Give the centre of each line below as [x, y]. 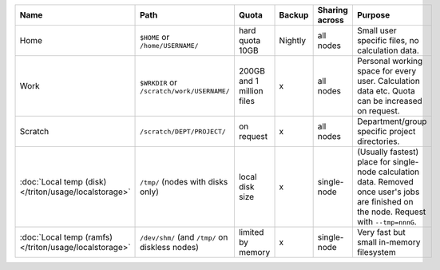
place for [374, 162]
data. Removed [385, 182]
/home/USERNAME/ [169, 45]
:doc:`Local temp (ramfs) [66, 237]
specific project [386, 131]
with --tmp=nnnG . [386, 222]
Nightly [293, 40]
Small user [377, 30]
